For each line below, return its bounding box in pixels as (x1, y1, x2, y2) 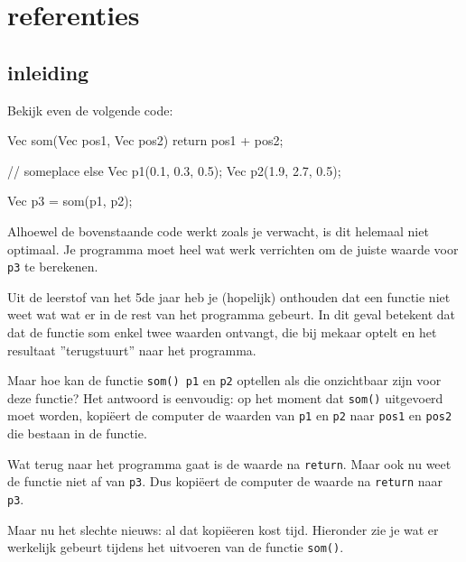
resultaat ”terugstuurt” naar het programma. (7, 340, 256, 359)
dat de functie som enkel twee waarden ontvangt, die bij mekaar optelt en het (7, 322, 437, 341)
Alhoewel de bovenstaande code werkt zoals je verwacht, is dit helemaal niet (7, 221, 429, 240)
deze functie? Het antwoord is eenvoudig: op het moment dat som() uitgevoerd (7, 388, 443, 407)
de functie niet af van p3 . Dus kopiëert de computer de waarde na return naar (7, 472, 443, 491)
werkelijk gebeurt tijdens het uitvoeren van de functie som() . (7, 538, 344, 557)
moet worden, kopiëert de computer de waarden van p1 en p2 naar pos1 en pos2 (7, 406, 452, 425)
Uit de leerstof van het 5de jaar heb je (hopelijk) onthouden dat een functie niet (7, 287, 451, 306)
